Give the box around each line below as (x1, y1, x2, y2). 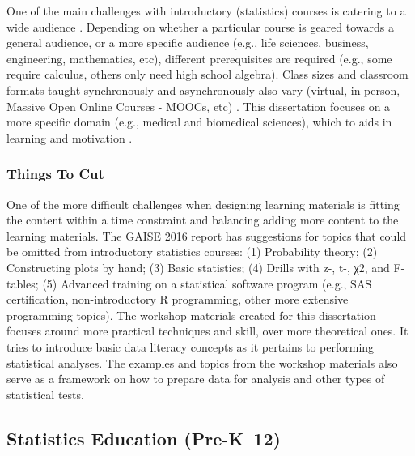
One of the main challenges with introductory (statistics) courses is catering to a (6, 2, 406, 19)
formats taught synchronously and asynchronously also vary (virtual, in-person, (6, 81, 400, 98)
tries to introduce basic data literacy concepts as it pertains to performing (6, 338, 375, 355)
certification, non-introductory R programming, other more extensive (6, 291, 349, 308)
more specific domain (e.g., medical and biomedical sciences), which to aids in (6, 113, 392, 130)
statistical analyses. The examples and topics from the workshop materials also (6, 354, 398, 371)
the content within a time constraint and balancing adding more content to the (6, 211, 399, 228)
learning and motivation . (6, 129, 133, 146)
